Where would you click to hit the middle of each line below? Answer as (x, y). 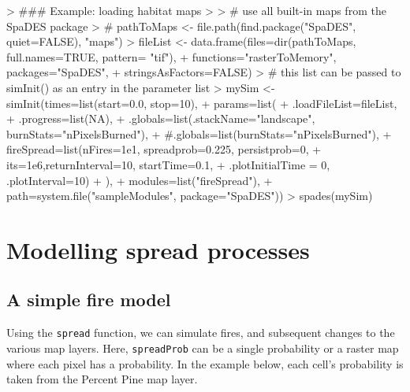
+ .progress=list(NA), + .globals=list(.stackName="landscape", (161, 118)
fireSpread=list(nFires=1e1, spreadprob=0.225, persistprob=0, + (164, 149)
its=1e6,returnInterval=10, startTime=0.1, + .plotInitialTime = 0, (168, 164)
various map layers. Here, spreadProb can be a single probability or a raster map (203, 348)
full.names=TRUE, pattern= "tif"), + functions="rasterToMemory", (171, 56)
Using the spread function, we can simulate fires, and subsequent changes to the (201, 333)
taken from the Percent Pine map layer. (102, 379)
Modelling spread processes (158, 249)
